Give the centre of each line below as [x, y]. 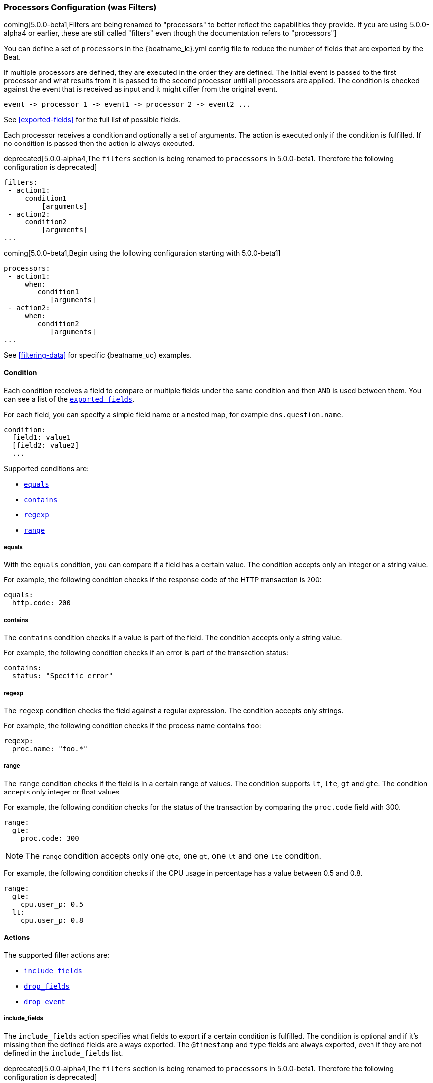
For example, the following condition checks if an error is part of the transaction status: [146, 653]
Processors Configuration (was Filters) [80, 7]
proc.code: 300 [50, 838]
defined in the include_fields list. [63, 1053]
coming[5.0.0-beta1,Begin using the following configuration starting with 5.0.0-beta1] [142, 253]
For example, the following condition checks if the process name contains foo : [133, 725]
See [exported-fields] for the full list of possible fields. [92, 120]
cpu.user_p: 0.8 [52, 920]
